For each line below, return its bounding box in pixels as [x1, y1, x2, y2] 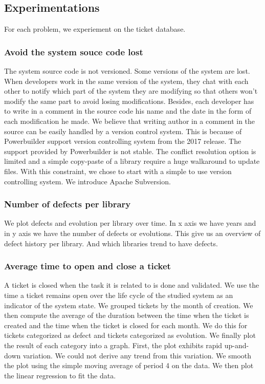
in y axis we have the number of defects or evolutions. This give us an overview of [4, 227, 261, 238]
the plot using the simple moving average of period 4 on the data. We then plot [4, 360, 254, 371]
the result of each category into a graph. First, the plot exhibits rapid [4, 339, 223, 350]
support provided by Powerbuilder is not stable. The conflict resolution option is [4, 145, 256, 156]
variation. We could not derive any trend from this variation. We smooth [23, 350, 251, 360]
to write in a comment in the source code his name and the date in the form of [4, 105, 252, 116]
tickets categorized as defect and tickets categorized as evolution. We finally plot [4, 330, 256, 340]
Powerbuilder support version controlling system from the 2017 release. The [4, 136, 241, 146]
